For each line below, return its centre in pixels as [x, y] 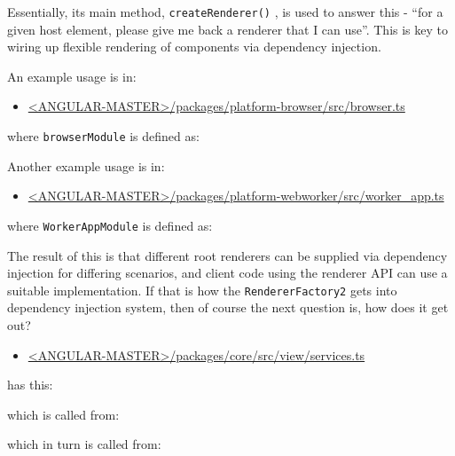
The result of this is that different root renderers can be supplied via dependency [227, 255]
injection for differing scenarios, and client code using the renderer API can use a [227, 273]
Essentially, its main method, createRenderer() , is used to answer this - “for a [225, 12]
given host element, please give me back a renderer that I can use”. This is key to [228, 29]
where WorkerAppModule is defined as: [110, 225]
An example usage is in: [72, 76]
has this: [30, 385]
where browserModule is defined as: [103, 136]
